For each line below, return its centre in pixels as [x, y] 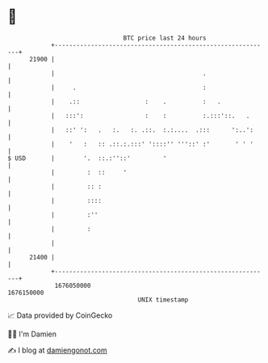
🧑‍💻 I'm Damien [32, 334]
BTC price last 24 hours [165, 38]
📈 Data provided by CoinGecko [60, 315]
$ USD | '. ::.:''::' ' [87, 158]
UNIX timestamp [163, 300]
